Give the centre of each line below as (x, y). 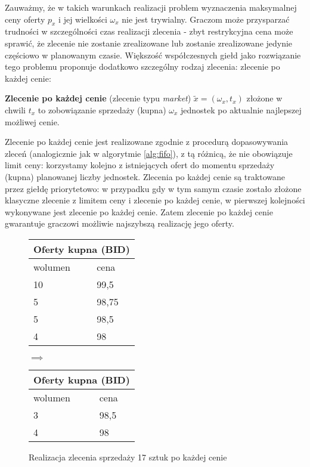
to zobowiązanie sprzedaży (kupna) (102, 109)
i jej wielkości (83, 19)
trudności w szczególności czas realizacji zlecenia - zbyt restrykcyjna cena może (149, 31)
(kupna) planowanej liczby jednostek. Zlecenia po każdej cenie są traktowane (145, 176)
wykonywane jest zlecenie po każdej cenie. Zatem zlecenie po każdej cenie (139, 211)
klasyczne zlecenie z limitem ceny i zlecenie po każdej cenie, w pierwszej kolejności (155, 200)
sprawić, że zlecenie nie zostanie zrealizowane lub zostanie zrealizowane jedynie (149, 43)
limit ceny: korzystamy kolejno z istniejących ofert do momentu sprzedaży (140, 165)
